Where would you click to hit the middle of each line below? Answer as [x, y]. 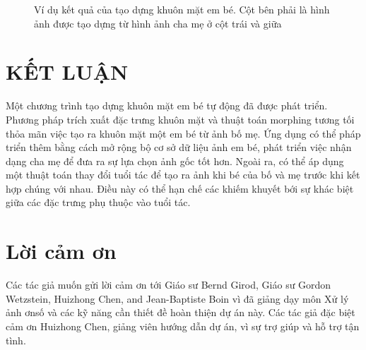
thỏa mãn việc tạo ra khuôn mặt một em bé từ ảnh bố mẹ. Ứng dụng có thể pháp [183, 133]
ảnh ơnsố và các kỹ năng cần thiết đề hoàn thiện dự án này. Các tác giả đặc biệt [181, 312]
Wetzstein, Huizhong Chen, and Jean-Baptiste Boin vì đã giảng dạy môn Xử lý [177, 298]
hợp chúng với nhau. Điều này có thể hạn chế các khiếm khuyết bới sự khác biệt [180, 188]
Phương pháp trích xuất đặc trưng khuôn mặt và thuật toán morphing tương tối [180, 119]
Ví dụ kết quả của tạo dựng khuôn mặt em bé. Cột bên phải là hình [182, 9]
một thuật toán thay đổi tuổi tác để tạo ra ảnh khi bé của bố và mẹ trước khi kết [183, 175]
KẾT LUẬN [67, 72]
